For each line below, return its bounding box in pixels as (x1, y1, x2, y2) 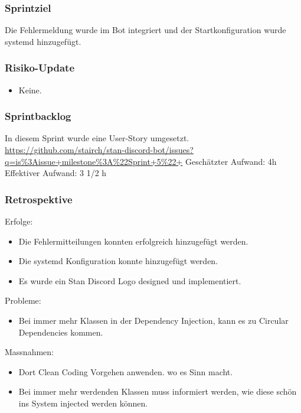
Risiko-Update (5, 60, 75, 75)
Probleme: (5, 294, 41, 307)
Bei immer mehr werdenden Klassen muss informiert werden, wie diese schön (18, 385, 297, 398)
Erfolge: (5, 215, 33, 227)
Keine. (18, 83, 42, 96)
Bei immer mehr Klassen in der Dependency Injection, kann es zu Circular (18, 314, 289, 326)
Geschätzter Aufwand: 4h (185, 155, 277, 167)
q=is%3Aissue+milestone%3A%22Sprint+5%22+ (5, 155, 183, 167)
